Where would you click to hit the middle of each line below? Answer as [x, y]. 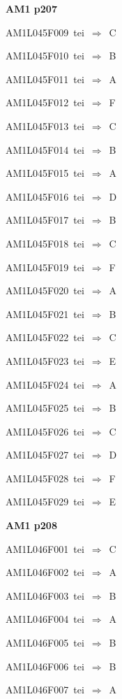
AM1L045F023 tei [45, 360]
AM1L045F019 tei [45, 267]
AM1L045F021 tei [45, 314]
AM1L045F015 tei [45, 173]
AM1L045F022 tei [45, 337]
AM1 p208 [31, 525]
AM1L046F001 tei [45, 548]
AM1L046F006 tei [45, 666]
